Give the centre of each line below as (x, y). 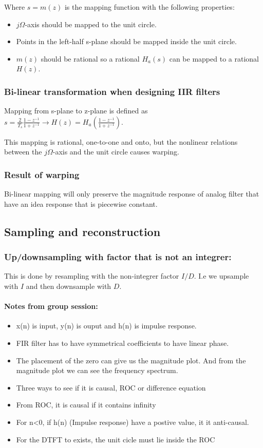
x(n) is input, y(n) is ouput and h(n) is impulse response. (106, 326)
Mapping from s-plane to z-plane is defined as (76, 111)
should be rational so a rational (90, 58)
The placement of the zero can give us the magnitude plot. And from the (131, 360)
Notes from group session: (51, 306)
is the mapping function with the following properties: (149, 7)
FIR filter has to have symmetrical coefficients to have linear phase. (123, 343)
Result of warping (42, 174)
